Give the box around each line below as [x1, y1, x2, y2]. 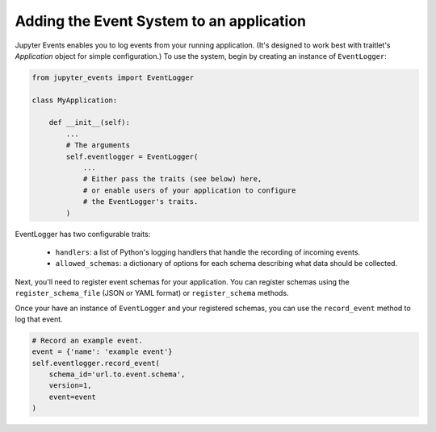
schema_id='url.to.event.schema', [48, 370, 186, 379]
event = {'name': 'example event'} [31, 347, 173, 356]
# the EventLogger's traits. [82, 197, 199, 206]
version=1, [48, 381, 92, 390]
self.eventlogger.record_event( [31, 359, 161, 368]
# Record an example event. [31, 335, 143, 345]
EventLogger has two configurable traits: [15, 229, 151, 239]
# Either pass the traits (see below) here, [82, 174, 262, 184]
